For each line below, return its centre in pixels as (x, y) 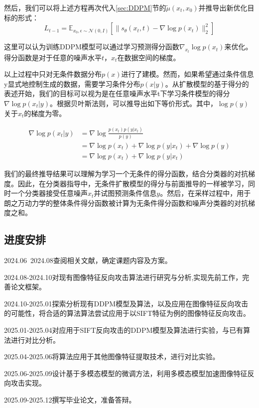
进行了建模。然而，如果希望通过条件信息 (188, 74)
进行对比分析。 (35, 340)
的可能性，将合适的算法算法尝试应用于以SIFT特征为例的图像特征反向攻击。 (127, 313)
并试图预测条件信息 (125, 193)
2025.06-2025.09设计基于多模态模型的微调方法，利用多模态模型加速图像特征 (126, 373)
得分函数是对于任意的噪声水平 (53, 57)
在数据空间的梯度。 (149, 57)
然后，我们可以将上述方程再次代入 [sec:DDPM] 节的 (85, 7)
